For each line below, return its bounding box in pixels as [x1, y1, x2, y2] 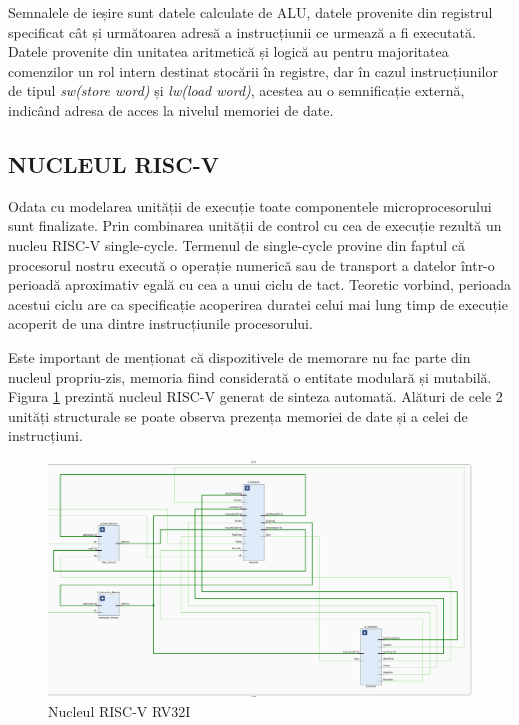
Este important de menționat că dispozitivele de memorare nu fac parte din [8, 346, 471, 367]
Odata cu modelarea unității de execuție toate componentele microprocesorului [8, 195, 492, 216]
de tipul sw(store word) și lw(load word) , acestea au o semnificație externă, [8, 80, 465, 101]
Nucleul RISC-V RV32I [48, 700, 191, 721]
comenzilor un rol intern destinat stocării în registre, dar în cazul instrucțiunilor [8, 60, 498, 81]
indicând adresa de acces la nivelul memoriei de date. [8, 99, 334, 120]
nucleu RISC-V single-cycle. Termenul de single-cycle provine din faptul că [8, 234, 465, 255]
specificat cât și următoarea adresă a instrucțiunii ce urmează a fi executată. [8, 21, 476, 42]
